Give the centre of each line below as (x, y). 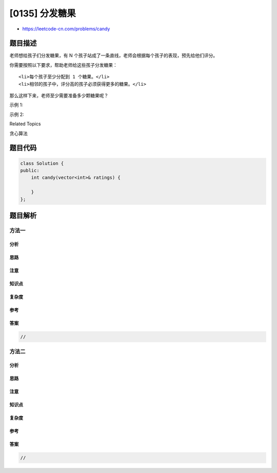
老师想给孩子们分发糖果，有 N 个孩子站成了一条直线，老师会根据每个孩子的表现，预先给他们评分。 (114, 55)
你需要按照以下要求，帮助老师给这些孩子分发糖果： (63, 65)
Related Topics (25, 124)
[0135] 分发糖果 (43, 13)
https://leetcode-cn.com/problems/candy (66, 29)
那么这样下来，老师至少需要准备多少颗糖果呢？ (59, 96)
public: (30, 170)
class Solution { (42, 163)
